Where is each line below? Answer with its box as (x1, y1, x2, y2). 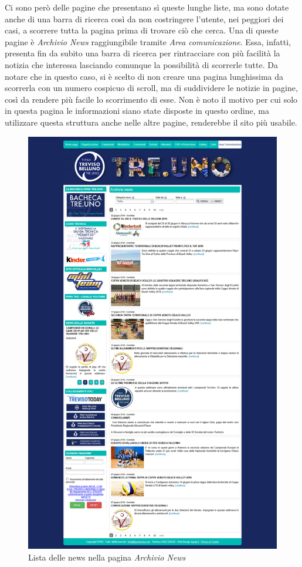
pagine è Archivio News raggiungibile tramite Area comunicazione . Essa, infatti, (5, 35, 291, 48)
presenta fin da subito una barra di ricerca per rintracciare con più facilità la (5, 47, 280, 59)
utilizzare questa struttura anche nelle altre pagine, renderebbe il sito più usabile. (5, 116, 297, 128)
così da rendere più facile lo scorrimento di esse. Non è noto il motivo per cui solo (5, 93, 298, 105)
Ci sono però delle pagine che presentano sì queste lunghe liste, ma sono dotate (5, 1, 289, 13)
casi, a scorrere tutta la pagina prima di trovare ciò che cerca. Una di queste (5, 24, 279, 36)
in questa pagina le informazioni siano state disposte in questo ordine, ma (5, 104, 269, 117)
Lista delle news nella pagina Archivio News (28, 551, 186, 563)
